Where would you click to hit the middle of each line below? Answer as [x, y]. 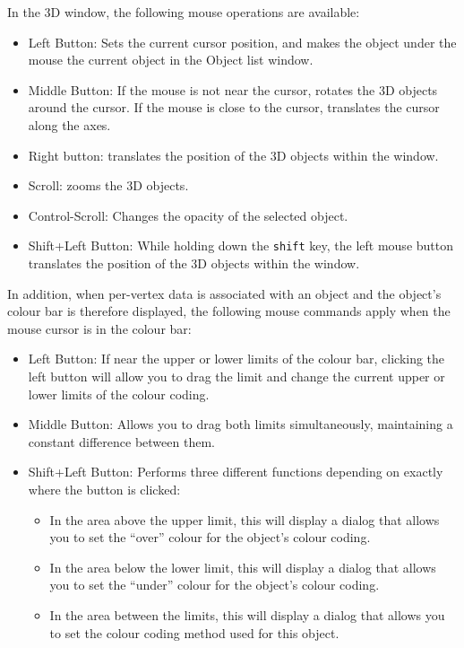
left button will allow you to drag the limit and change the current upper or [236, 376]
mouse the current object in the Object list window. [171, 60]
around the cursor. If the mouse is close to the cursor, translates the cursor [234, 107]
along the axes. [69, 124]
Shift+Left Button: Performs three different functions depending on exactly [236, 472]
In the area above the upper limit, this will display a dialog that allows [245, 519]
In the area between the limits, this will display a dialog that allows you [247, 614]
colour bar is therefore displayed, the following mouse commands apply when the [229, 311]
